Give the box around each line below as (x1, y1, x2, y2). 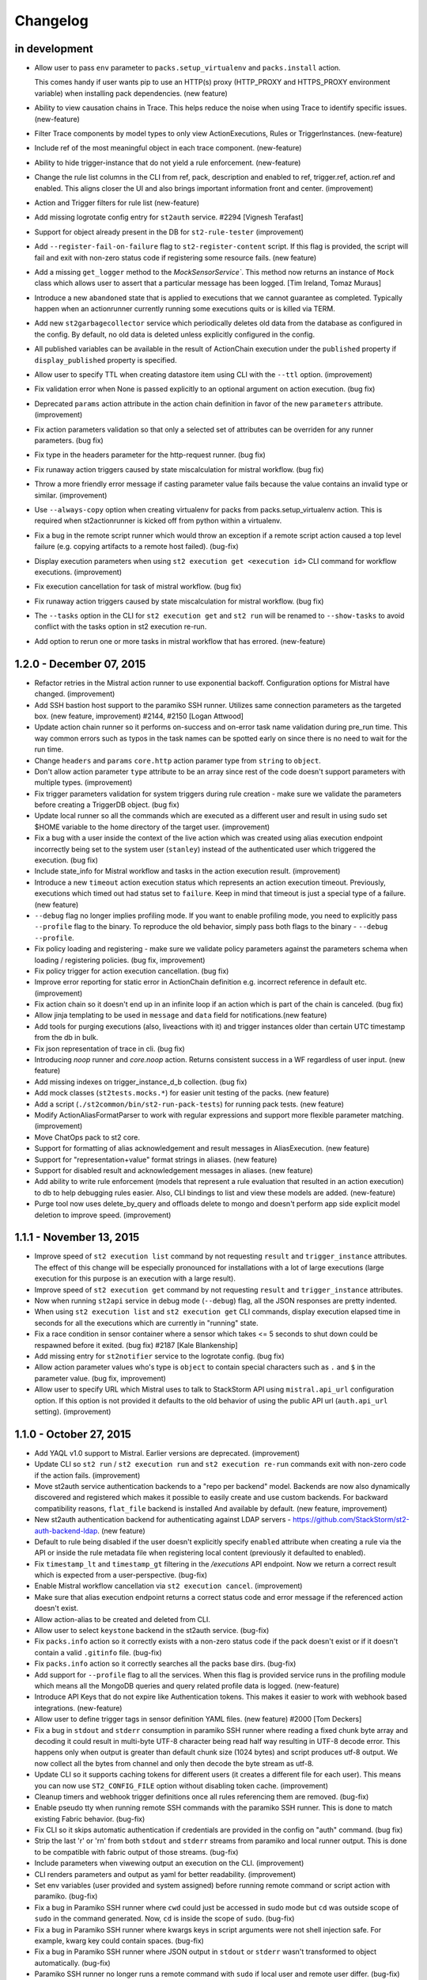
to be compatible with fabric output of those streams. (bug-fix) (34, 1847, 239, 1856)
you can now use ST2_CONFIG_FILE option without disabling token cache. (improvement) (34, 1780, 328, 1790)
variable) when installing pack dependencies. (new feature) (34, 88, 229, 98)
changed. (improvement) (34, 689, 115, 699)
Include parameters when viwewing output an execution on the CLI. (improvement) (34, 1858, 304, 1868)
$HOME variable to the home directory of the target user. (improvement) (34, 822, 270, 832)
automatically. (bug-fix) (34, 1958, 111, 1967)
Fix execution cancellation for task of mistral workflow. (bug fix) (34, 582, 242, 592)
